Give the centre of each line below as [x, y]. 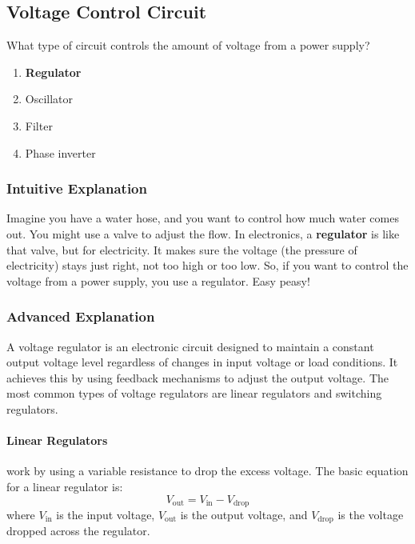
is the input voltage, [106, 514]
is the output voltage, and [244, 514]
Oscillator [49, 99]
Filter [39, 125]
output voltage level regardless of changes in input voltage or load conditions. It [202, 362]
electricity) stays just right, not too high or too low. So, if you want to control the [207, 265]
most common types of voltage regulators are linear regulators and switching [194, 393]
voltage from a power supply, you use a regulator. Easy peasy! [158, 280]
